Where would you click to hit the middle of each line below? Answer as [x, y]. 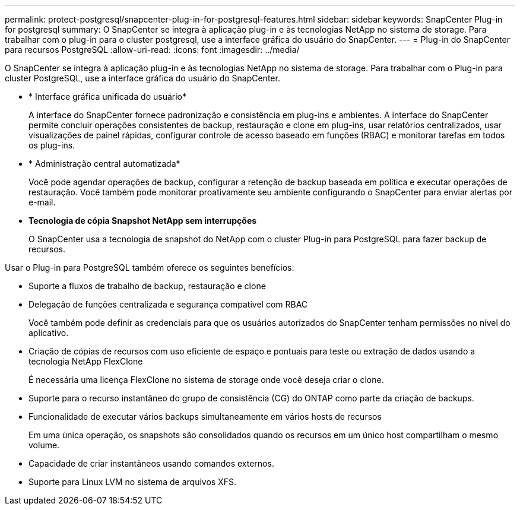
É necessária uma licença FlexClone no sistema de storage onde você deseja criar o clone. [206, 380]
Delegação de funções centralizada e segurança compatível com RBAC [168, 304]
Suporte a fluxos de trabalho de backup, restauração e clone [147, 286]
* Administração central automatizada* [104, 164]
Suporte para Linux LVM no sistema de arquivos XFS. [132, 482]
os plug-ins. [52, 145]
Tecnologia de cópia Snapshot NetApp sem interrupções [143, 221]
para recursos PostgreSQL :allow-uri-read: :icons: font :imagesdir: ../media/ [152, 50]
